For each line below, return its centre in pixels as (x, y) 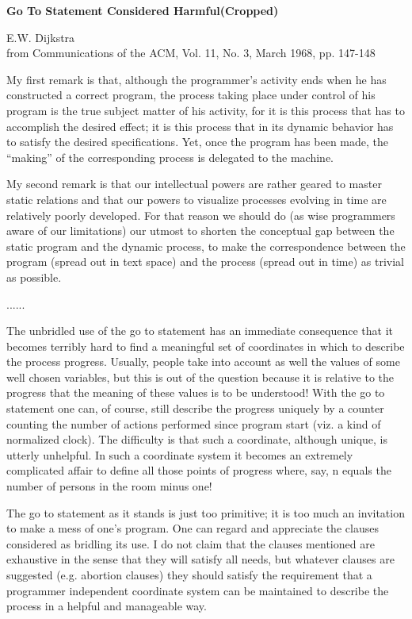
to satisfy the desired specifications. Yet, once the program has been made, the (197, 142)
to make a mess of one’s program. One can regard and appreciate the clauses (193, 528)
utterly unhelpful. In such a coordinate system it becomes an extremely (180, 454)
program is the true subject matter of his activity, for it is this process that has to (206, 110)
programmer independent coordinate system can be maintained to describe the (198, 590)
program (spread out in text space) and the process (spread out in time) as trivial (205, 261)
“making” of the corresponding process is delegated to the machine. (170, 157)
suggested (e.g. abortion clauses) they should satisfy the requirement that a (189, 575)
